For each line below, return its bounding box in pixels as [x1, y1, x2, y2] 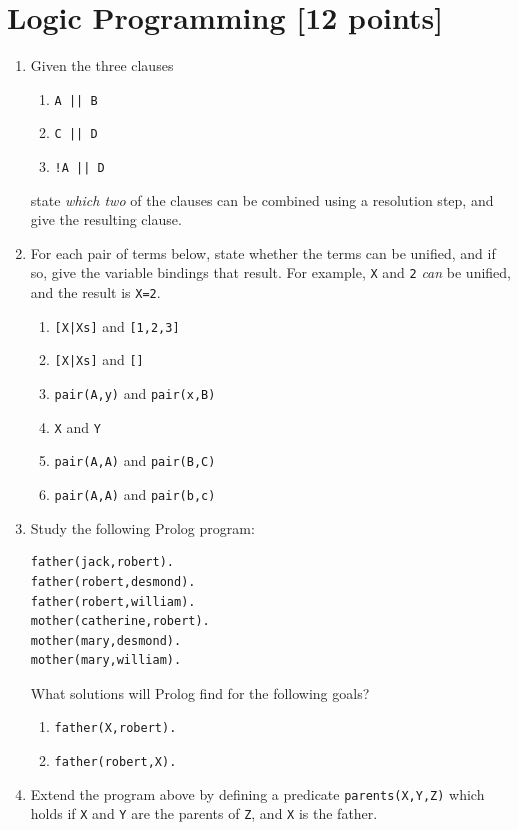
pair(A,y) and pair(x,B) [54, 383, 216, 404]
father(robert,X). [54, 755, 177, 770]
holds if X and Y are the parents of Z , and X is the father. [30, 803, 378, 824]
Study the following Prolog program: [30, 517, 255, 538]
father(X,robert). [54, 721, 177, 736]
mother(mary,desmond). [30, 633, 182, 648]
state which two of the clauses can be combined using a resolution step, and [30, 189, 494, 210]
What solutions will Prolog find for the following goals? [30, 682, 370, 703]
